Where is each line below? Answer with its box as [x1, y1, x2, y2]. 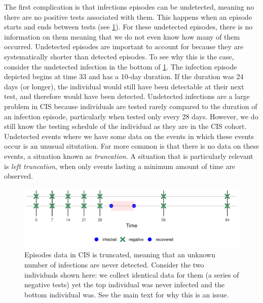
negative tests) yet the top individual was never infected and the [24, 279, 224, 290]
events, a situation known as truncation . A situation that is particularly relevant [4, 150, 253, 161]
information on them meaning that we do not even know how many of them [4, 31, 240, 42]
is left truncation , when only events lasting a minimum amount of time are [4, 160, 236, 171]
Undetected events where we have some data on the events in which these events [4, 130, 254, 141]
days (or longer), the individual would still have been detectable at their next [4, 81, 244, 91]
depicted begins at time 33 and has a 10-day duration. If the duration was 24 [4, 71, 244, 82]
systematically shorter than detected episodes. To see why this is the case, [4, 51, 234, 61]
